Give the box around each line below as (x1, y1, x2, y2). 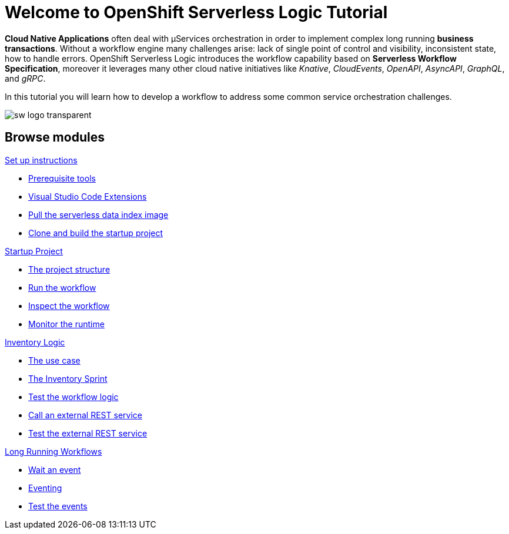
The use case (28, 355, 81, 365)
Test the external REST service (28, 428, 148, 438)
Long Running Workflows (5, 446, 102, 456)
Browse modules (5, 130, 105, 145)
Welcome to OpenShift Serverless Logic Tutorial (5, 2, 388, 22)
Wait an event (28, 464, 81, 475)
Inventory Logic (5, 337, 65, 347)
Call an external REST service (28, 409, 142, 420)
